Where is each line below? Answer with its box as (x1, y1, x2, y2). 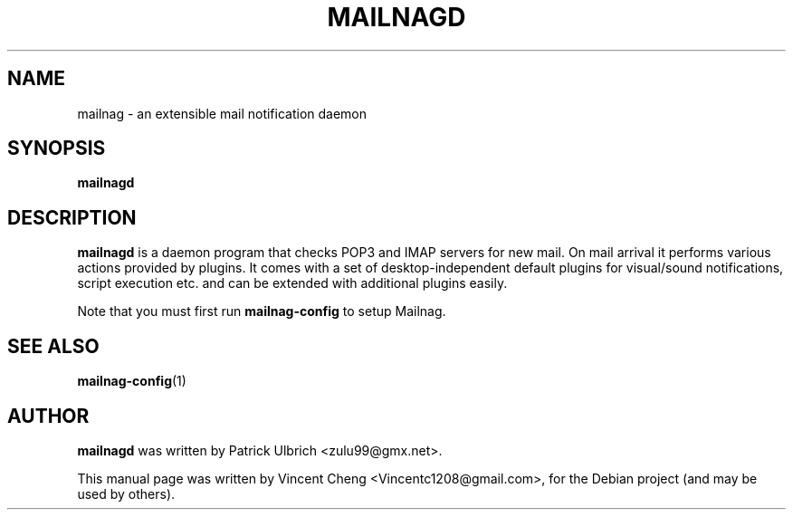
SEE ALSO (7, 334, 100, 358)
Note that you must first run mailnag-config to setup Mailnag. (77, 303, 446, 320)
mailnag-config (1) (77, 373, 186, 389)
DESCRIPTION (7, 206, 137, 229)
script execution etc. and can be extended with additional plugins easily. (77, 275, 508, 292)
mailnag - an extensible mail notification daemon (77, 105, 368, 121)
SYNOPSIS (7, 137, 106, 160)
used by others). (77, 485, 176, 502)
